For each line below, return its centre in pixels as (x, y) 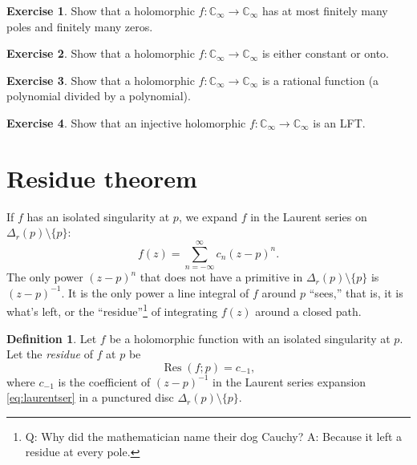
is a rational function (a (320, 80)
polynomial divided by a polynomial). (99, 96)
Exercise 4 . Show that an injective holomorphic (126, 122)
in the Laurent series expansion (289, 381)
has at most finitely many (325, 10)
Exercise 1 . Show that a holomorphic (101, 10)
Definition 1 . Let (52, 338)
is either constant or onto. (326, 53)
